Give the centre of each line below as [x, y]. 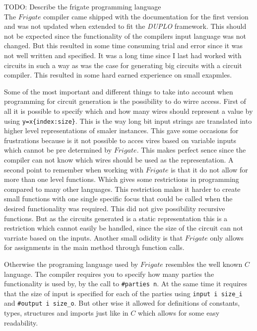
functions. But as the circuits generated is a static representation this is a [116, 218]
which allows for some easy [179, 313]
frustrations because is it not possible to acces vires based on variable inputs [120, 140]
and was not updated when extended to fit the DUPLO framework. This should [125, 26]
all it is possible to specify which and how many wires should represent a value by [128, 111]
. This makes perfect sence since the [191, 150]
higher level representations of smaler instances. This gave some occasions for [121, 130]
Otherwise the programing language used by [71, 264]
